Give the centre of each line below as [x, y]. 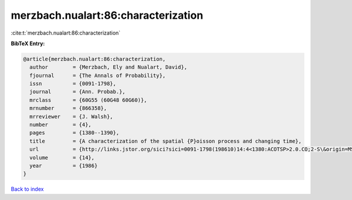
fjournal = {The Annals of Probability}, [98, 75]
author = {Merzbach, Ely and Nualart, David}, [109, 67]
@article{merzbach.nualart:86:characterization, [94, 59]
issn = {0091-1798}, [73, 84]
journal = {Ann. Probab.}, [77, 92]
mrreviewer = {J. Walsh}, [72, 116]
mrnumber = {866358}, [68, 108]
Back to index [27, 189]
